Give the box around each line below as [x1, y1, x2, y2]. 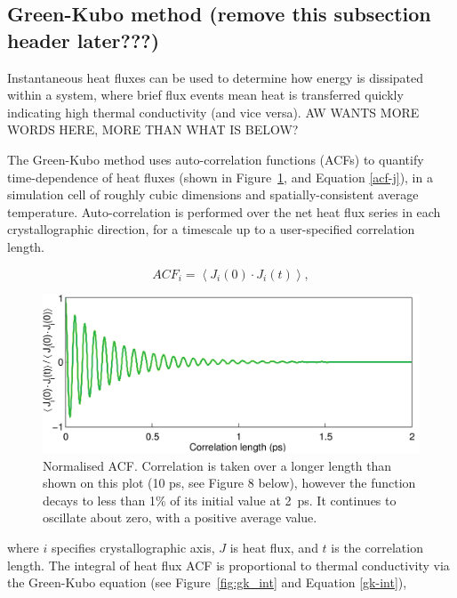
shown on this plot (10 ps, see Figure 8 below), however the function [43, 473, 416, 492]
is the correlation [331, 537, 423, 556]
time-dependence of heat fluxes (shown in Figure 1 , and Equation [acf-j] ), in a [7, 167, 433, 186]
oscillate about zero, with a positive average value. [43, 508, 317, 527]
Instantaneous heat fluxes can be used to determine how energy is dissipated [7, 68, 424, 86]
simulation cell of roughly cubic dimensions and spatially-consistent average [7, 185, 419, 204]
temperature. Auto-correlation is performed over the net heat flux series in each [7, 202, 441, 221]
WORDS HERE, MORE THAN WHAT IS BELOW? [7, 120, 299, 139]
